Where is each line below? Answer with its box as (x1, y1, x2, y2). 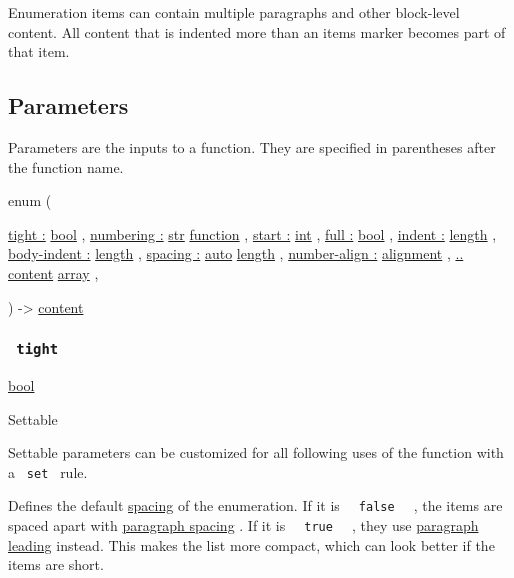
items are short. (8, 554, 104, 575)
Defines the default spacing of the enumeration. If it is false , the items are (8, 495, 503, 516)
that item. (8, 41, 70, 62)
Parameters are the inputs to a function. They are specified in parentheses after (8, 136, 496, 157)
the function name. (8, 156, 124, 177)
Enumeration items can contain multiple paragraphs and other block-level (8, 2, 460, 22)
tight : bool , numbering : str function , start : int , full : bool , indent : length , (8, 223, 497, 244)
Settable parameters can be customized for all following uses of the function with (8, 442, 504, 463)
